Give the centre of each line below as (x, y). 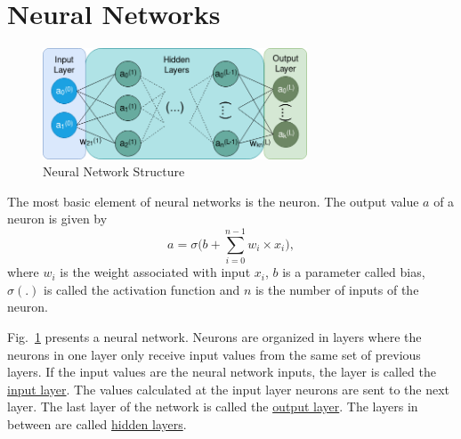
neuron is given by (57, 219)
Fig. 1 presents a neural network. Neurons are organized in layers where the (214, 336)
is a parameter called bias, (354, 272)
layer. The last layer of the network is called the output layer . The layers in (213, 406)
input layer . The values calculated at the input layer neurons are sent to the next (228, 389)
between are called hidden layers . (97, 423)
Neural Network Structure (114, 171)
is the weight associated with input (155, 272)
